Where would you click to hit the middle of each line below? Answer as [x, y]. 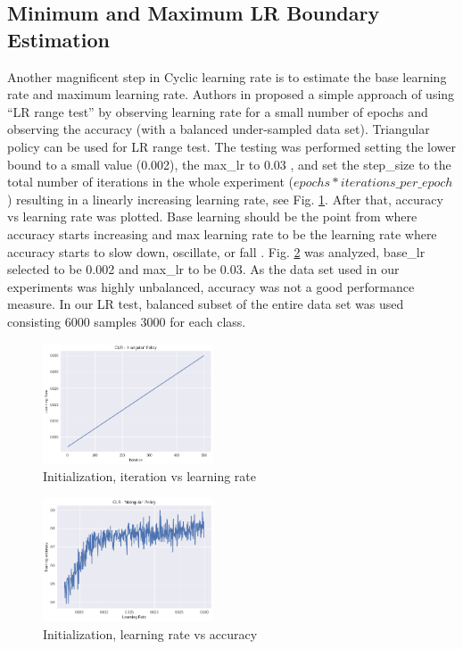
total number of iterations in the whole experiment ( [151, 182]
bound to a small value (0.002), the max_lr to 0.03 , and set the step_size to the [229, 164]
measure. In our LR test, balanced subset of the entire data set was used [206, 304]
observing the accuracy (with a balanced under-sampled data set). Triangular [219, 129]
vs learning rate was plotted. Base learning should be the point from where [212, 216]
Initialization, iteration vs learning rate [150, 476]
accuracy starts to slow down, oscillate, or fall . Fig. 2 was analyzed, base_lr [216, 251]
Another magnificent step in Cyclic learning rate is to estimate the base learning [227, 76]
